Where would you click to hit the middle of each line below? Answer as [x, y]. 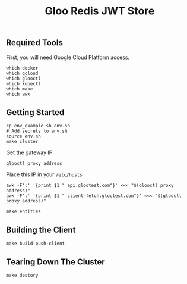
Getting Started [35, 112]
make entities [24, 212]
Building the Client [41, 230]
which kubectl [24, 84]
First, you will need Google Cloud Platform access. [68, 57]
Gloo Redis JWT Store [100, 11]
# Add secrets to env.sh [37, 131]
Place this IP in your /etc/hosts [45, 174]
